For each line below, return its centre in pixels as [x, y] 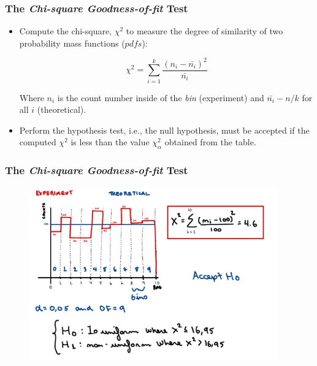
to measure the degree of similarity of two [204, 31]
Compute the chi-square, [66, 31]
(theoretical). [62, 109]
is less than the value [110, 142]
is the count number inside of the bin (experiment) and [161, 97]
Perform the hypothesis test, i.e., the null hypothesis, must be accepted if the [164, 130]
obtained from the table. [210, 142]
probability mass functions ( [72, 43]
